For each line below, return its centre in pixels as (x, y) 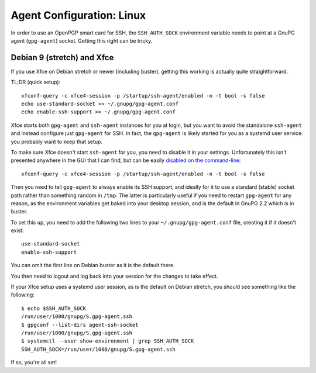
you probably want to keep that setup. (56, 141)
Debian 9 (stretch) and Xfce (62, 58)
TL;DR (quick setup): (36, 82)
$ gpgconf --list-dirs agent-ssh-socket (80, 325)
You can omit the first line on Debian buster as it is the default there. (93, 265)
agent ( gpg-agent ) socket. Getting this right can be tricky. (82, 40)
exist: (17, 230)
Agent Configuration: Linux (78, 15)
